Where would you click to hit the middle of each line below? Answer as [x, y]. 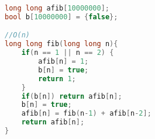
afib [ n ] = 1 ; [63, 62]
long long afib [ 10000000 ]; [57, 8]
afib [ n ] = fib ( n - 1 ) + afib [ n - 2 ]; [86, 114]
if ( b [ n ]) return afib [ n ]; [72, 96]
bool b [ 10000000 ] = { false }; [61, 17]
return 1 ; [57, 79]
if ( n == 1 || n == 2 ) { [68, 53]
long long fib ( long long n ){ [61, 44]
